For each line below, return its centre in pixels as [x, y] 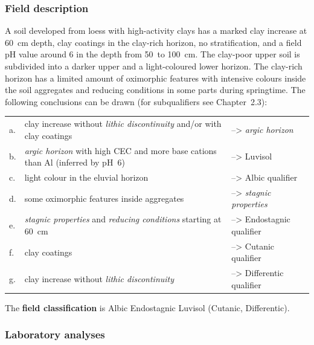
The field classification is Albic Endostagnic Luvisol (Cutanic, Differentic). [147, 307]
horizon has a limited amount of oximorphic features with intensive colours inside [155, 78]
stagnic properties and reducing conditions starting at [123, 219]
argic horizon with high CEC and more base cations [120, 150]
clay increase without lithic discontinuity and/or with [123, 124]
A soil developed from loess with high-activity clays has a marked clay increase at [156, 31]
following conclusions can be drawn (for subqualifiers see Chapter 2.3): [136, 101]
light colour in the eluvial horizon [86, 177]
